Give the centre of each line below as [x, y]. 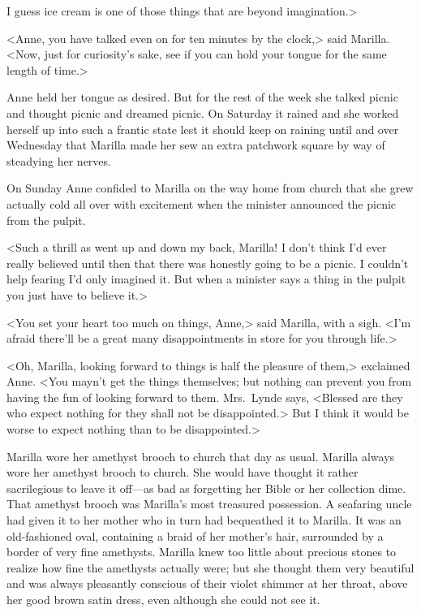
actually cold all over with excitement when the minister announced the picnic [202, 203]
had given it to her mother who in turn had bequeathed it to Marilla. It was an [204, 520]
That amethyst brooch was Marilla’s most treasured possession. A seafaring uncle [209, 504]
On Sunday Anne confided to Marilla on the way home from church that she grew [210, 188]
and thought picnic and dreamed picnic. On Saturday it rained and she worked [203, 112]
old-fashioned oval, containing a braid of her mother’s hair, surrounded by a [195, 535]
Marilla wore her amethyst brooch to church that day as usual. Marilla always [201, 456]
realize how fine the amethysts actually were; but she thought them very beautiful [210, 567]
